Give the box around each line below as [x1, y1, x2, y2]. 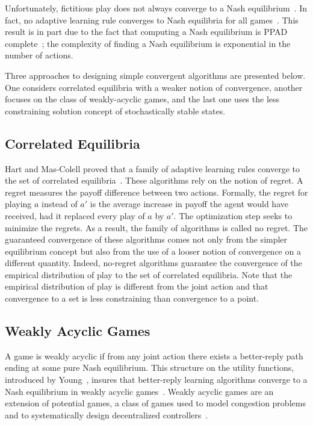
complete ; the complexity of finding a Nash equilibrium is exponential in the [5, 37, 291, 49]
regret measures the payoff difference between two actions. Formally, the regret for [5, 185, 308, 198]
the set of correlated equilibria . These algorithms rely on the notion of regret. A [5, 174, 303, 187]
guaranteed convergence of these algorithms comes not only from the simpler [5, 233, 288, 246]
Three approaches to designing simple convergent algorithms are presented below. [5, 69, 306, 81]
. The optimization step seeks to [173, 209, 293, 222]
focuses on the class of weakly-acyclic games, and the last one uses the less [5, 93, 280, 105]
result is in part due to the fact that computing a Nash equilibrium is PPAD [5, 25, 288, 38]
